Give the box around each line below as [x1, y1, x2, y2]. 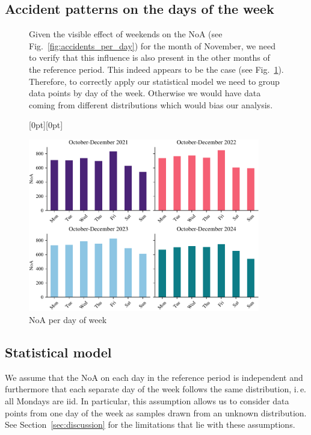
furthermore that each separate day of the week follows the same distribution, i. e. [5, 383, 306, 395]
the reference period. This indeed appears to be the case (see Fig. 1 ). [29, 63, 284, 75]
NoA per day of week [29, 313, 107, 325]
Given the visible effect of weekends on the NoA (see [29, 28, 223, 40]
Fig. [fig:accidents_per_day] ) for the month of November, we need [29, 39, 276, 52]
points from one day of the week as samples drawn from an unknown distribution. [5, 406, 307, 419]
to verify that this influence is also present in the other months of [29, 51, 270, 64]
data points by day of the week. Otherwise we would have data [29, 87, 261, 99]
